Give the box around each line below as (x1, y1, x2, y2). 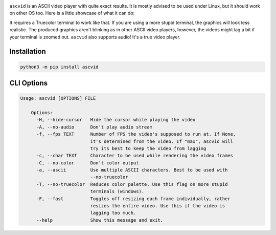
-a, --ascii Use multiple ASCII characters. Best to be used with (36, 167, 228, 173)
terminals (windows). (90, 188, 145, 195)
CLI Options (9, 78, 48, 87)
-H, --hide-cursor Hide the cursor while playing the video (36, 117, 196, 123)
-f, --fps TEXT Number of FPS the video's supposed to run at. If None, (36, 131, 236, 137)
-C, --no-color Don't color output (36, 160, 139, 166)
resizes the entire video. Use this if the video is (90, 203, 225, 209)
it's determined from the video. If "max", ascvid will (90, 138, 234, 144)
